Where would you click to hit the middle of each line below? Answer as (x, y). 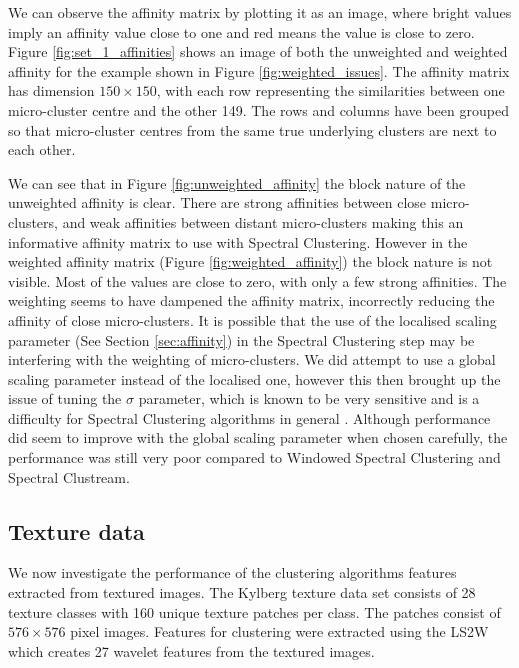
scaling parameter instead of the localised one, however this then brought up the (254, 378)
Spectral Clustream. (69, 476)
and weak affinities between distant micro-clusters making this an (263, 221)
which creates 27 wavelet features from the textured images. (191, 650)
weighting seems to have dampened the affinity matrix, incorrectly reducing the (251, 300)
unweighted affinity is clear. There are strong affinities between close (217, 202)
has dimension (51, 90)
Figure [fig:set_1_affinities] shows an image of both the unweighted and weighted (258, 51)
